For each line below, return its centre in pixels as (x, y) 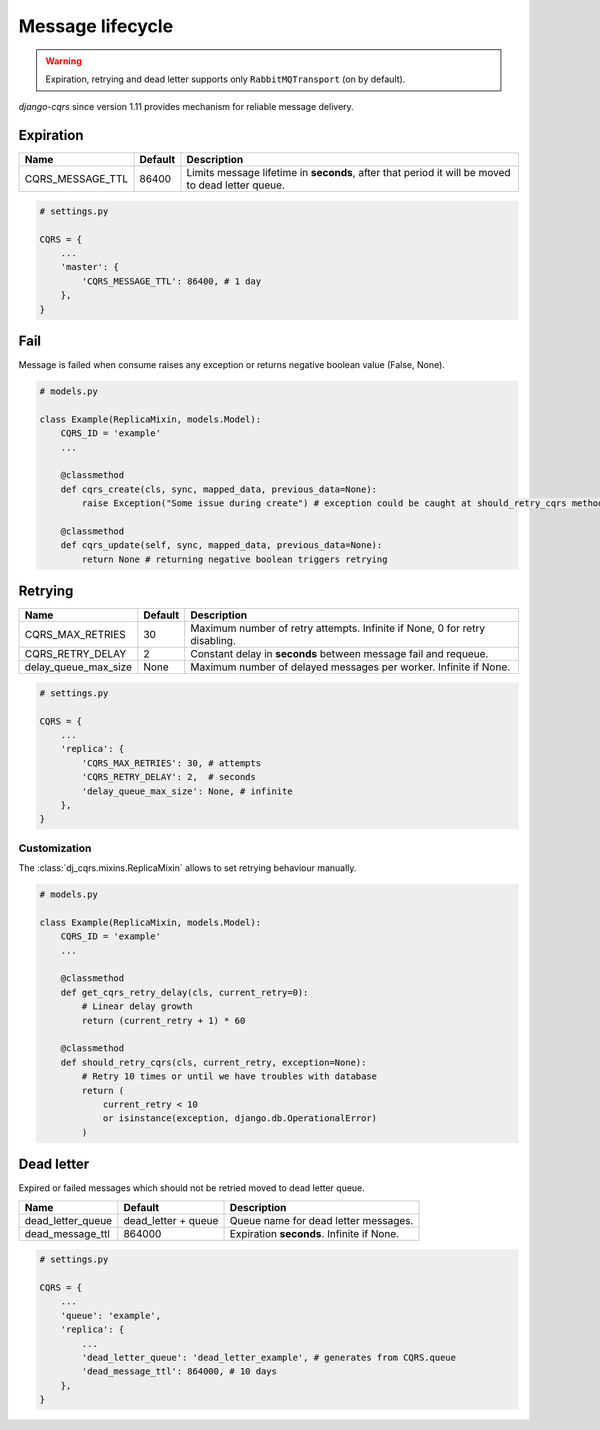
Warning (63, 61)
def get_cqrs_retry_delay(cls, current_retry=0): (184, 992)
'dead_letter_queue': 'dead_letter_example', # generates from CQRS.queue (269, 1357)
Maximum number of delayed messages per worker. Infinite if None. (350, 667)
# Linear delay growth (137, 1006)
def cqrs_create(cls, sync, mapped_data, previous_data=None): (219, 489)
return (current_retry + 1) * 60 (163, 1020)
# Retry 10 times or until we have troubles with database (229, 1076)
